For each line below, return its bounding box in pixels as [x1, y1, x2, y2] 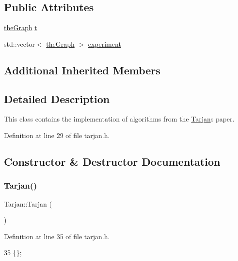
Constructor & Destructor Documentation [4, 154, 221, 169]
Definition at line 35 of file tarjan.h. [4, 231, 110, 241]
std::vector [4, 38, 35, 49]
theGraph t [4, 22, 37, 33]
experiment [88, 38, 121, 49]
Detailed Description [4, 91, 110, 106]
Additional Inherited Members [4, 62, 160, 77]
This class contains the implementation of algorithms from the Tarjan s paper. [4, 114, 235, 124]
